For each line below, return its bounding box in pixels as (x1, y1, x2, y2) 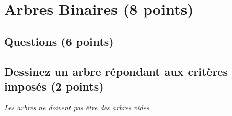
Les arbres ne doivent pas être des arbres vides (4, 102, 149, 112)
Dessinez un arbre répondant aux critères (4, 63, 228, 79)
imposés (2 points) (4, 78, 104, 94)
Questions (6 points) (4, 33, 114, 49)
